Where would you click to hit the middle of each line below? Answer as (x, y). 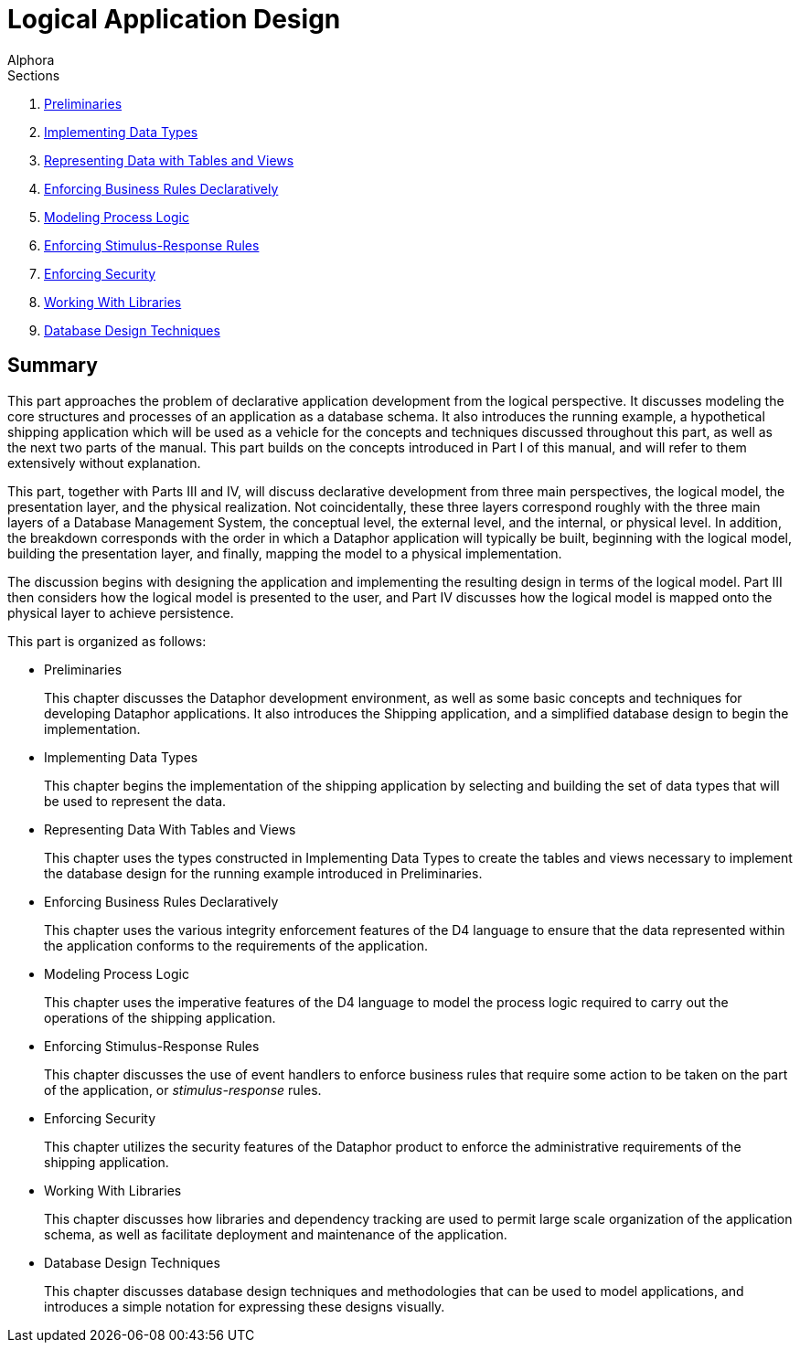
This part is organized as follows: (107, 641)
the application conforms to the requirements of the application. (236, 945)
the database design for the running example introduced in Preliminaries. (263, 873)
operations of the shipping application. (160, 1017)
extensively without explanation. (104, 462)
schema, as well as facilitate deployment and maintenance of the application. (276, 1234)
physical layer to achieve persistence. (121, 612)
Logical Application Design (174, 19)
